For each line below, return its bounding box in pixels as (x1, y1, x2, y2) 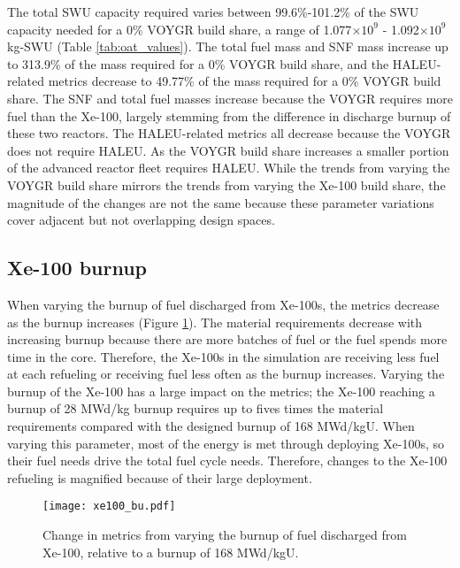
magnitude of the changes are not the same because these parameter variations (7, 193, 434, 211)
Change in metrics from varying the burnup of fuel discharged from (42, 526, 407, 544)
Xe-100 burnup (7, 254, 148, 281)
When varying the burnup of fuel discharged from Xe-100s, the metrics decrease (7, 295, 440, 313)
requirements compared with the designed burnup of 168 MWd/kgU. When (7, 417, 415, 435)
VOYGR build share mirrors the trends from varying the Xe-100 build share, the (7, 175, 446, 194)
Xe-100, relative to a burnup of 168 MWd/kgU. (42, 542, 299, 561)
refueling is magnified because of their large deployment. (7, 468, 312, 487)
